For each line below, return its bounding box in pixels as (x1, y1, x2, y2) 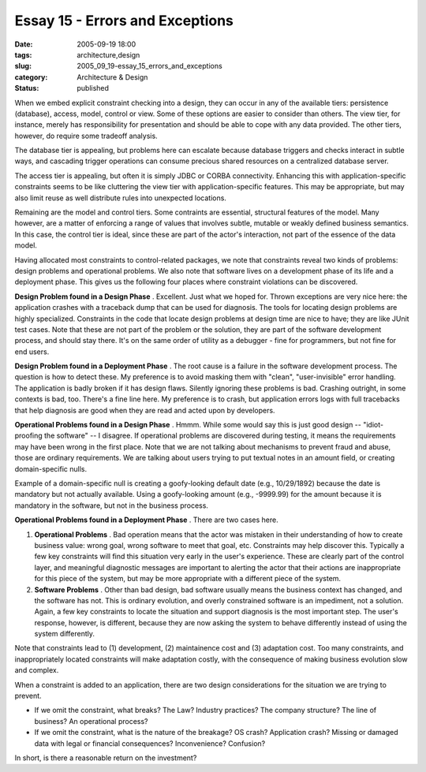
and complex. (14, 666, 59, 675)
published (77, 84, 110, 93)
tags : (14, 50, 32, 59)
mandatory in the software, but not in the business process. (14, 501, 209, 510)
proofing (14, 431, 43, 441)
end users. (14, 347, 50, 356)
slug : (14, 62, 32, 71)
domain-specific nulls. (14, 464, 87, 473)
